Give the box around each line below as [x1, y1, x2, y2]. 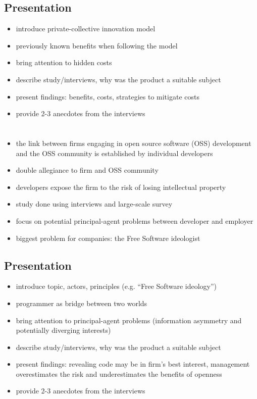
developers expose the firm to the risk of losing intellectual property [16, 181, 226, 192]
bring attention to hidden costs [16, 57, 112, 68]
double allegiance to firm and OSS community [16, 165, 159, 175]
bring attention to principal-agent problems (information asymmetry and [16, 315, 242, 325]
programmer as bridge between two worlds [16, 297, 147, 308]
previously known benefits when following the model [16, 40, 178, 51]
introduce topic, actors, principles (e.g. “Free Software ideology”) [16, 281, 217, 291]
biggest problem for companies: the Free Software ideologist [16, 232, 200, 243]
